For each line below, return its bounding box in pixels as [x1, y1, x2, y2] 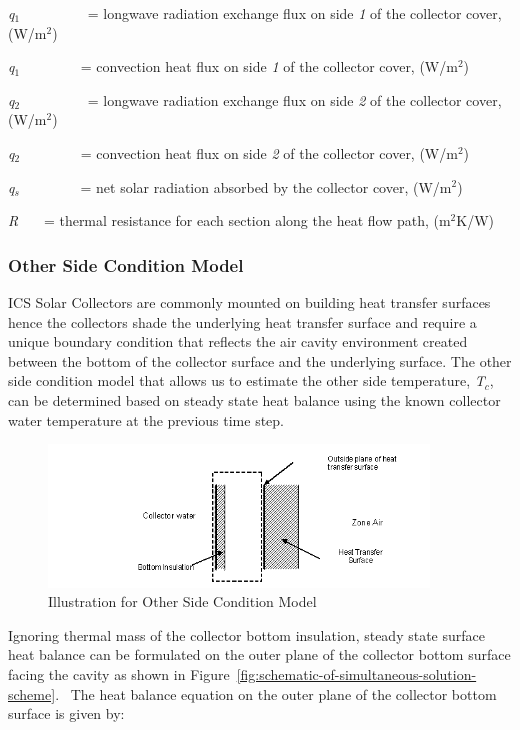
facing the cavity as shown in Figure [8, 663, 230, 684]
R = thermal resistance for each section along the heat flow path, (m [8, 210, 451, 231]
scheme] [8, 683, 56, 704]
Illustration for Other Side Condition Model [48, 591, 317, 612]
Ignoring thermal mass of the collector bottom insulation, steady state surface [8, 624, 485, 645]
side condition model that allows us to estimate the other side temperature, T [8, 370, 485, 391]
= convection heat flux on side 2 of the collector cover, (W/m [80, 142, 458, 163]
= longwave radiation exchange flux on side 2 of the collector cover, [87, 89, 502, 110]
